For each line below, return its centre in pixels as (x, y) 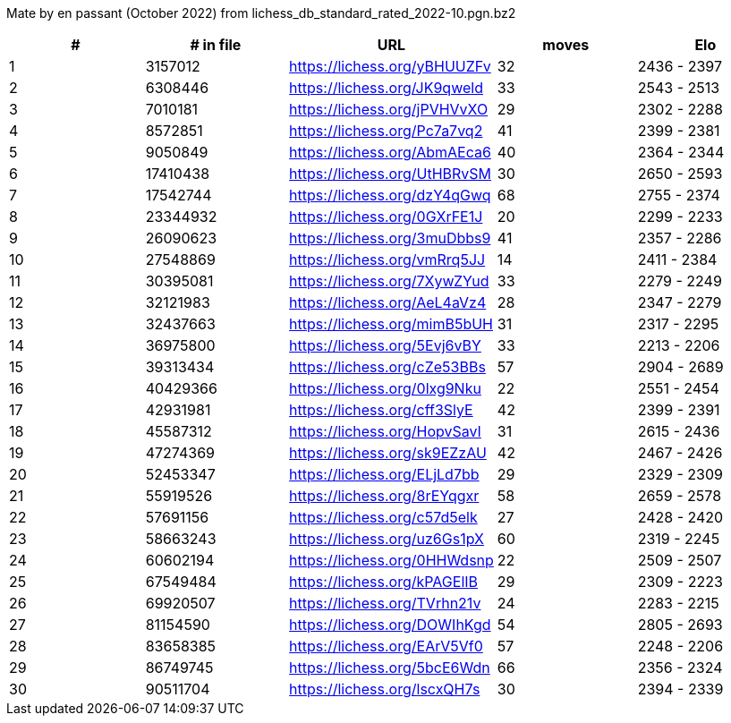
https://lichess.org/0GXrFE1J (386, 217)
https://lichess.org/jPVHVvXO (389, 109)
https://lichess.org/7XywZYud (389, 281)
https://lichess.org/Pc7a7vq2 (386, 131)
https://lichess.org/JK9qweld (386, 88)
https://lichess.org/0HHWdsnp (391, 560)
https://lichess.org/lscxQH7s (385, 689)
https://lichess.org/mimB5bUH (391, 324)
